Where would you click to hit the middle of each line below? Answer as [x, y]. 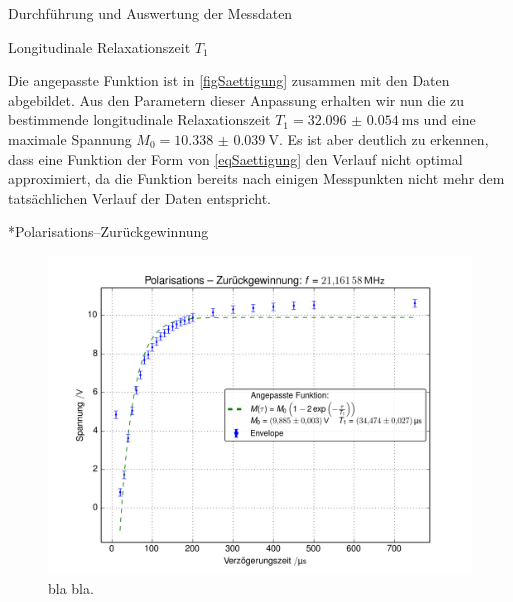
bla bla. [71, 587]
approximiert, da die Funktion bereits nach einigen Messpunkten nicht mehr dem [256, 178]
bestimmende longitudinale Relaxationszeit [139, 119]
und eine [449, 119]
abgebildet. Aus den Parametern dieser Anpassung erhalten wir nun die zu [236, 99]
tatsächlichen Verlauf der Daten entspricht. [139, 197]
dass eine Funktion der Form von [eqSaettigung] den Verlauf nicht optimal [235, 158]
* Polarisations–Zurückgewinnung [108, 231]
